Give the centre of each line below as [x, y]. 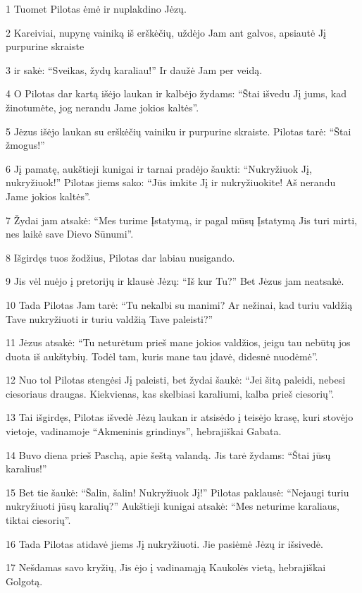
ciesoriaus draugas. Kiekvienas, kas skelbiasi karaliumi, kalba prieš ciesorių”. [170, 393]
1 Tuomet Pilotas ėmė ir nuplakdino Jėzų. [96, 8]
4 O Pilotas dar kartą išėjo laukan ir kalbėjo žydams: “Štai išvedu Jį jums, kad [176, 93]
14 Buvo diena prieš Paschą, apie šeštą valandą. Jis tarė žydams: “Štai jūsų [168, 454]
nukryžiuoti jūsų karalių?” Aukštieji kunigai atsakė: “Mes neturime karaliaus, [173, 506]
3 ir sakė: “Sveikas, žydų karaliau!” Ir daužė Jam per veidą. [134, 69]
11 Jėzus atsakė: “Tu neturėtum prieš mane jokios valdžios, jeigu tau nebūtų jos [178, 342]
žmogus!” [25, 145]
